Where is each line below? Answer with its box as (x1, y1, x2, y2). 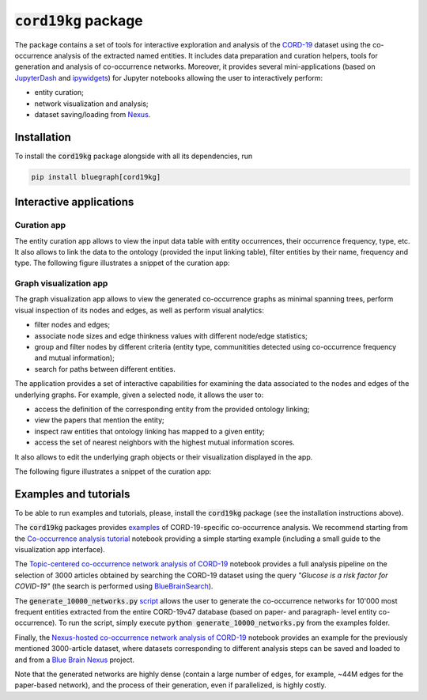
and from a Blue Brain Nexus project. (14, 655, 134, 664)
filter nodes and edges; (34, 320, 111, 330)
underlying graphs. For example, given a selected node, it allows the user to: (14, 390, 264, 399)
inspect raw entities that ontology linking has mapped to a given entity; (34, 426, 265, 436)
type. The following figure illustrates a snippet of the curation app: (14, 258, 230, 268)
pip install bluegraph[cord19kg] (31, 172, 161, 181)
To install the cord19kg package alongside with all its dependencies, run (14, 151, 253, 161)
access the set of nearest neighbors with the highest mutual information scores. (34, 437, 296, 447)
